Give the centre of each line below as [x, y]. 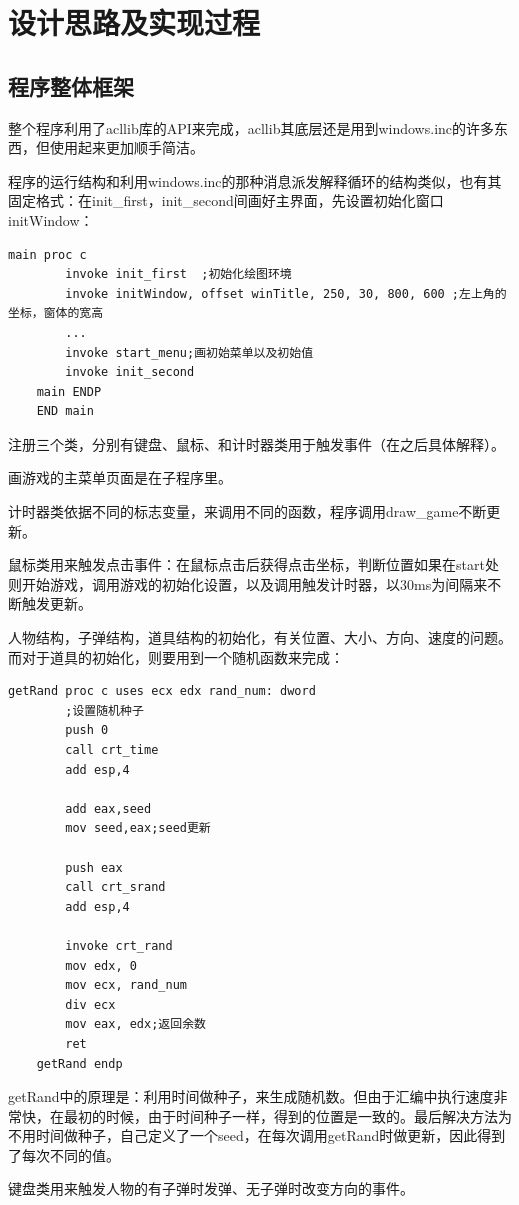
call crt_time [112, 750]
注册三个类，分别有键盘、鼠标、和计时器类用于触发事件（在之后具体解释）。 [256, 443]
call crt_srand [115, 887]
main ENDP [69, 391]
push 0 [87, 730]
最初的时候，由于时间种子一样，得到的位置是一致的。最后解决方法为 [287, 1115]
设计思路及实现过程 [134, 22]
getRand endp [79, 1063]
